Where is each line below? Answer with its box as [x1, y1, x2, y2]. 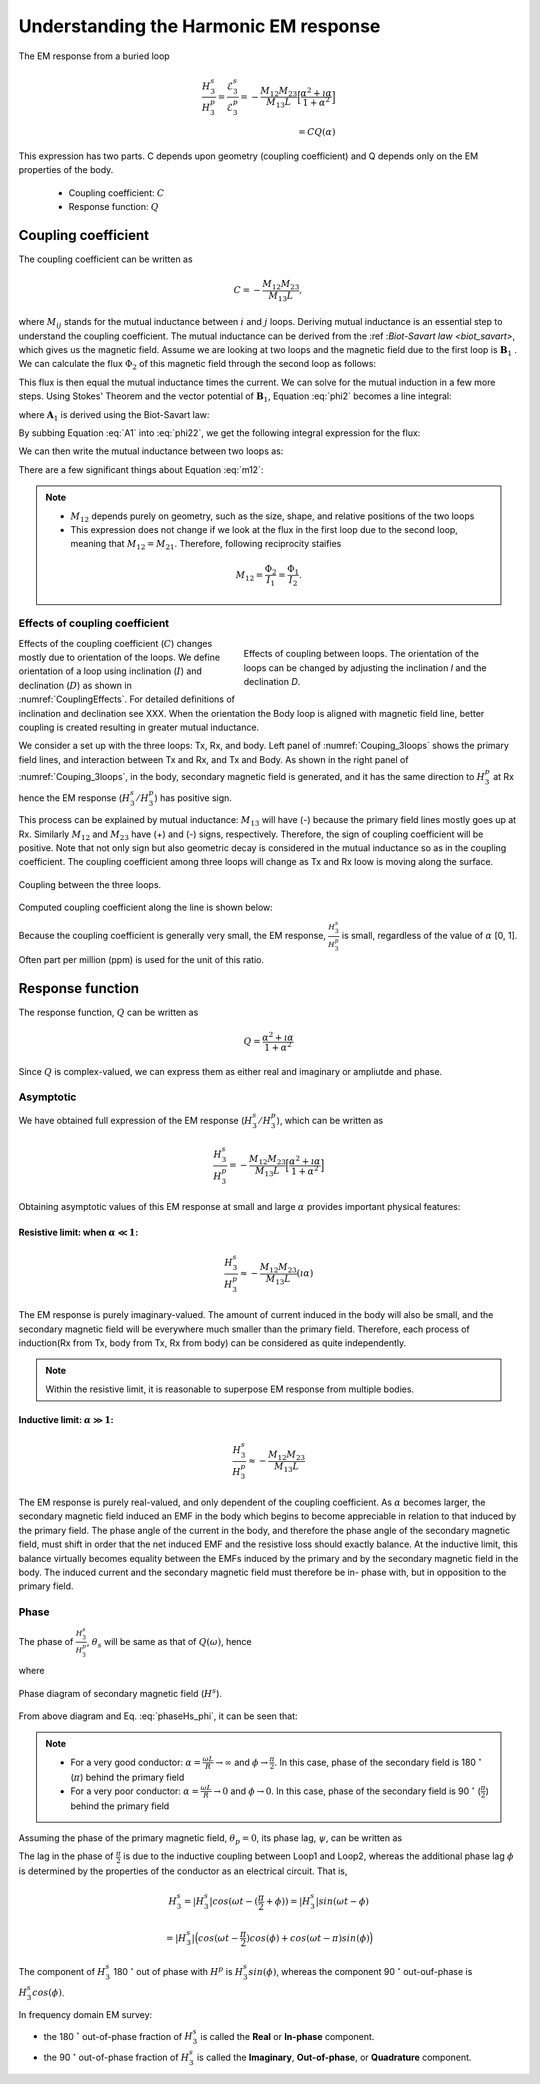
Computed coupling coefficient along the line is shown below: [18, 901, 274, 914]
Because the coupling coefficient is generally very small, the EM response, [18, 930, 327, 942]
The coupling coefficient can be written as [18, 253, 194, 265]
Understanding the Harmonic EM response [18, 15, 381, 37]
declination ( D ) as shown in [18, 679, 132, 691]
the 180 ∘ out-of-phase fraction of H [43, 2029, 194, 2042]
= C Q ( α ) [298, 126, 336, 137]
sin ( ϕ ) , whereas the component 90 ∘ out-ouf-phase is [248, 1965, 473, 1977]
